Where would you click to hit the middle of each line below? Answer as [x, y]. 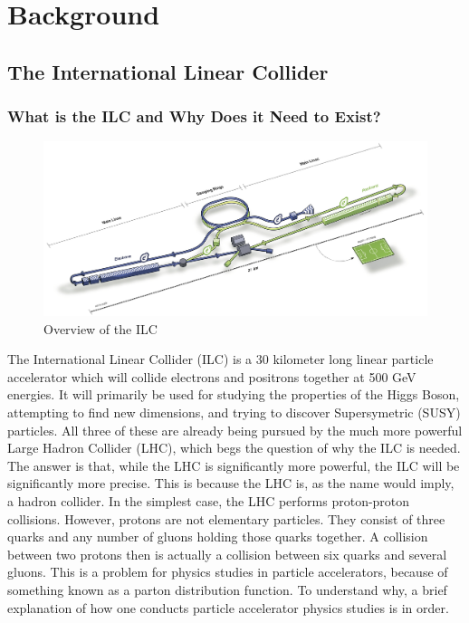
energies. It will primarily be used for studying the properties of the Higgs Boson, [234, 394]
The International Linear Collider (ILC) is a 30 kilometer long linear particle [220, 359]
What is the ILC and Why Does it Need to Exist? [194, 116]
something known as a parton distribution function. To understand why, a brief [227, 589]
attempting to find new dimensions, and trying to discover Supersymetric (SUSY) [234, 412]
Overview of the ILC [100, 328]
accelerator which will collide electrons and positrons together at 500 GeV [212, 376]
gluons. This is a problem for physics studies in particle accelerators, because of [228, 572]
